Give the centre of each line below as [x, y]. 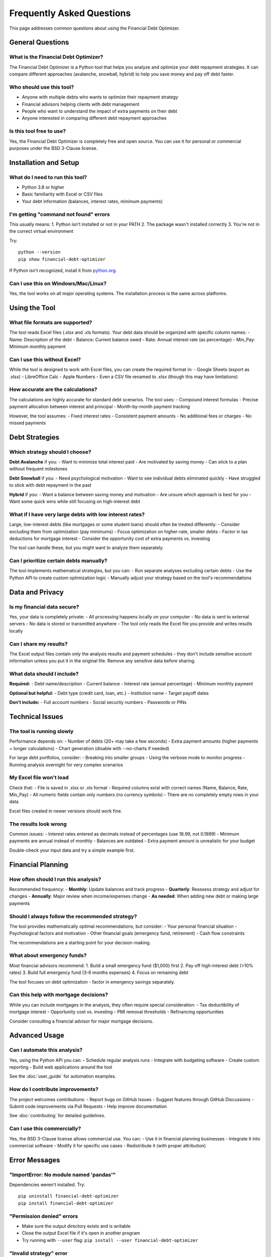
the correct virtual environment [41, 231]
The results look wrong [38, 824]
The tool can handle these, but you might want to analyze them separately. [87, 548]
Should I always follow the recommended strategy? [73, 916]
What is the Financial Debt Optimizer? [56, 57]
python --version [39, 252]
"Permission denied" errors [44, 1216]
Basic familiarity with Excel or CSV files [62, 194]
